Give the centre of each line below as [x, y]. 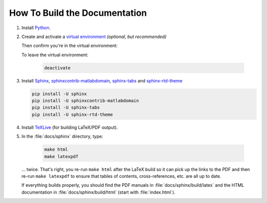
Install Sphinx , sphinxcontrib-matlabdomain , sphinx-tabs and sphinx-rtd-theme [102, 81]
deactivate [57, 68]
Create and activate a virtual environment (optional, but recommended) [94, 37]
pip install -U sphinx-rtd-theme [72, 114]
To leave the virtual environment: [55, 55]
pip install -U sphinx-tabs [66, 108]
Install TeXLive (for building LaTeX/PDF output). [70, 127]
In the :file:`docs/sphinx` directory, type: [62, 136]
